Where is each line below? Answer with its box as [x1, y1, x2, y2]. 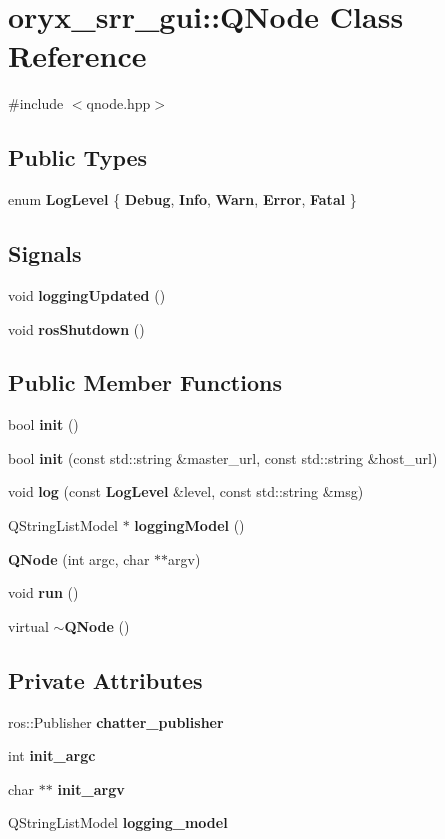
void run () [8, 582, 79, 603]
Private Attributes [8, 664, 203, 695]
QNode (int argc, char [8, 548, 150, 569]
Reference [8, 35, 147, 76]
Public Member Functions [8, 367, 282, 398]
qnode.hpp [86, 93, 151, 114]
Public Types [8, 142, 148, 173]
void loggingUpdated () [8, 284, 166, 305]
